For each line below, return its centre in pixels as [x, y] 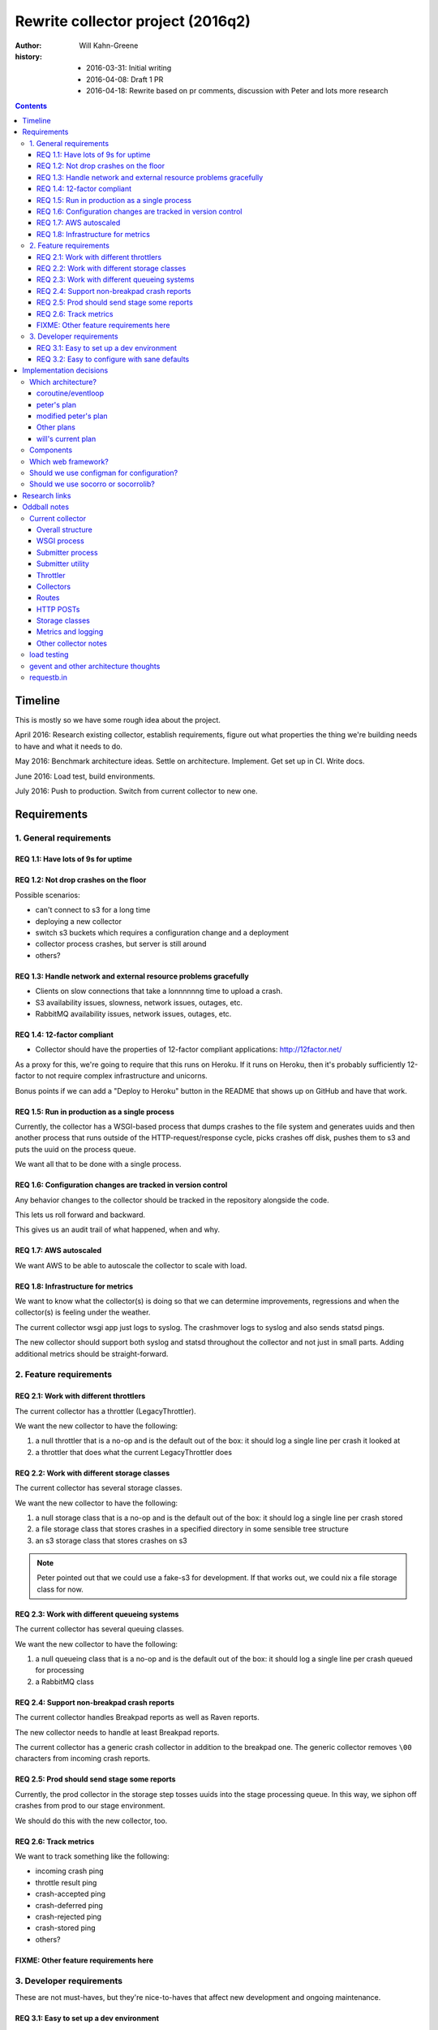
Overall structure [64, 529]
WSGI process [60, 541]
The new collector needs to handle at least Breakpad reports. [117, 1732]
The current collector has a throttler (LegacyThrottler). [105, 1411]
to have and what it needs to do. [69, 746]
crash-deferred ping [69, 1905]
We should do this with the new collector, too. [91, 1821]
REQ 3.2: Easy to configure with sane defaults [113, 359]
